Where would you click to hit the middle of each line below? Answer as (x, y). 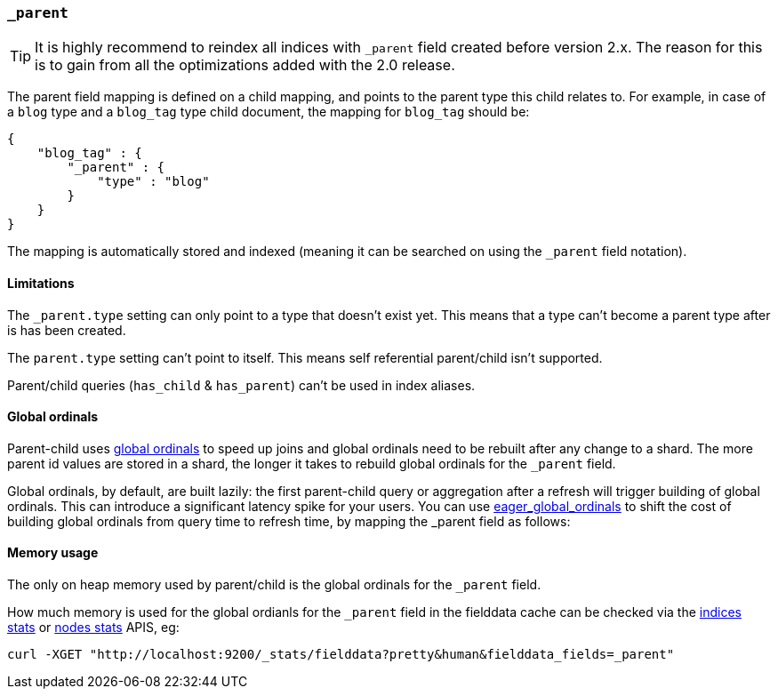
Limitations (41, 283)
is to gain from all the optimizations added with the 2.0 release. (245, 65)
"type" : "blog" (153, 182)
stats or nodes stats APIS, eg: (93, 628)
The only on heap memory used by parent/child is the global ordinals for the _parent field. (274, 585)
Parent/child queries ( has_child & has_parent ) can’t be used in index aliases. (241, 385)
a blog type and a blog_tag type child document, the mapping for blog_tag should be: (269, 112)
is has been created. (67, 330)
